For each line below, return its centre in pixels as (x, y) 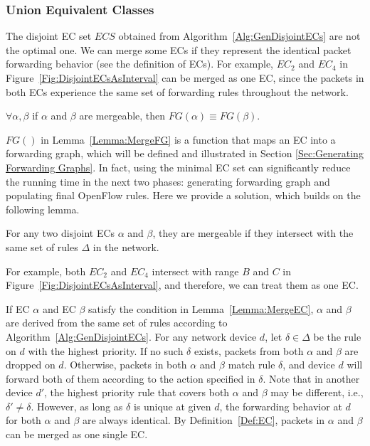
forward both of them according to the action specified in (131, 378)
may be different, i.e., (317, 392)
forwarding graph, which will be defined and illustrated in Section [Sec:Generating (185, 153)
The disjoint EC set (49, 36)
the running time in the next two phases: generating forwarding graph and (168, 181)
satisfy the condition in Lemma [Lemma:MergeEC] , (201, 308)
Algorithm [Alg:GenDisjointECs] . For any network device (131, 336)
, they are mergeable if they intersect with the (253, 233)
